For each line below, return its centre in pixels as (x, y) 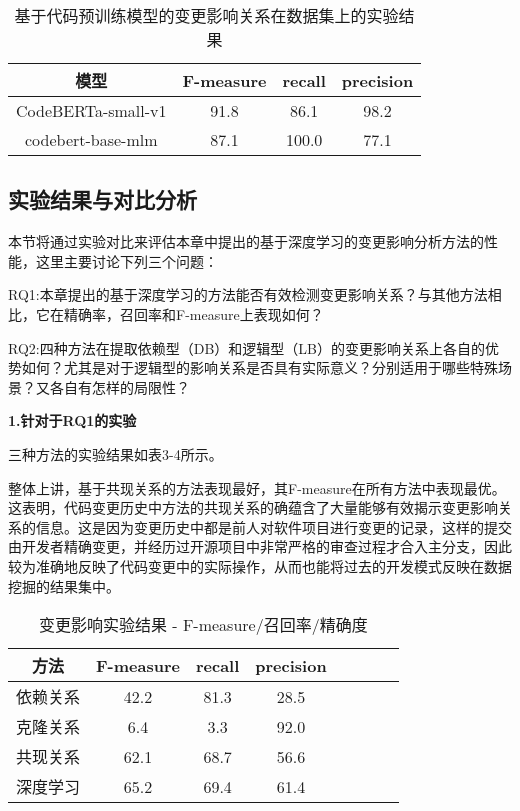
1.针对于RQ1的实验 (72, 420)
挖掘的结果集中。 (64, 585)
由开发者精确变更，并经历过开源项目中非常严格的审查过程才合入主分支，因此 (260, 546)
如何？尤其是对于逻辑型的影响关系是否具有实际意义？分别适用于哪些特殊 (259, 367)
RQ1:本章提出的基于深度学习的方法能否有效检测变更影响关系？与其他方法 (248, 294)
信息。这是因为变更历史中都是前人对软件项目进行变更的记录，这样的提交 (273, 526)
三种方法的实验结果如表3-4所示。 (115, 453)
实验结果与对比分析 (102, 199)
